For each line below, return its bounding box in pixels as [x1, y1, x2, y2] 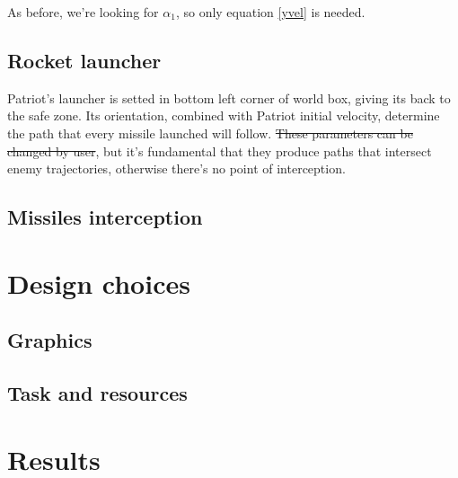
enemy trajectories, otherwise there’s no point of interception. [7, 159, 346, 178]
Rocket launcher [7, 46, 162, 74]
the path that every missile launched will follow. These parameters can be [7, 123, 413, 142]
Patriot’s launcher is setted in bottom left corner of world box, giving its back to [7, 88, 451, 107]
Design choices [7, 264, 190, 301]
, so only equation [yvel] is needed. [175, 3, 366, 21]
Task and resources [7, 379, 188, 407]
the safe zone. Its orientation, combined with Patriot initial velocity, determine [7, 106, 440, 125]
